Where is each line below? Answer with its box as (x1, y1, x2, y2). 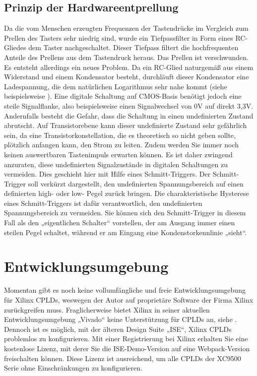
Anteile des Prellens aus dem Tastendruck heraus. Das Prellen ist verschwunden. (4, 52, 249, 62)
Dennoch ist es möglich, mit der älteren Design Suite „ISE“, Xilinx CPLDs (4, 323, 232, 334)
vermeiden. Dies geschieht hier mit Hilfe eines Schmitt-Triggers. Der (4, 169, 211, 179)
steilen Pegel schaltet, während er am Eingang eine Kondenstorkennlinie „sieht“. (4, 227, 247, 237)
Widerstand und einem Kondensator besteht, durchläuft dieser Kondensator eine (4, 71, 249, 82)
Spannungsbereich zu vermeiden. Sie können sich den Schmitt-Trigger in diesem (4, 207, 246, 218)
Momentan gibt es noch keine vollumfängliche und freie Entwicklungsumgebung (4, 285, 246, 295)
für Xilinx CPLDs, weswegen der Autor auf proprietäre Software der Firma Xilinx (4, 294, 253, 305)
